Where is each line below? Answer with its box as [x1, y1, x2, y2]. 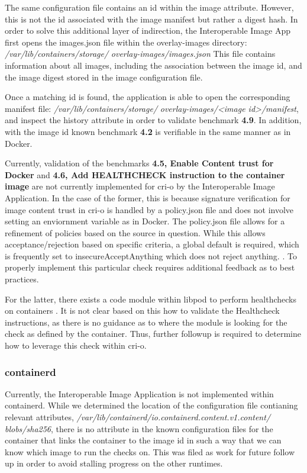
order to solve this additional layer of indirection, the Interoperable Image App [5, 24, 291, 37]
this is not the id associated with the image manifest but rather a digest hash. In [5, 12, 298, 25]
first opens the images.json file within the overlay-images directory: [5, 36, 247, 48]
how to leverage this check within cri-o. [5, 339, 147, 352]
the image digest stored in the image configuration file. [5, 70, 203, 83]
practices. [5, 273, 39, 285]
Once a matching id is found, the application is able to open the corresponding [5, 91, 290, 103]
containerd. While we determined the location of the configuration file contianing [5, 399, 298, 411]
